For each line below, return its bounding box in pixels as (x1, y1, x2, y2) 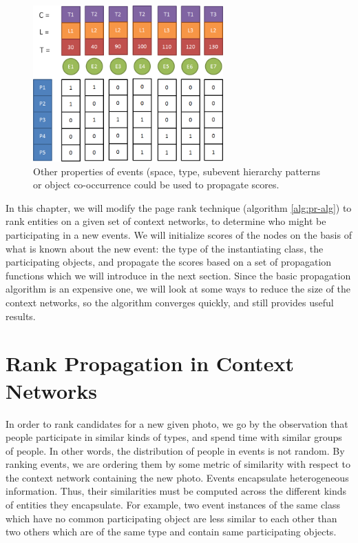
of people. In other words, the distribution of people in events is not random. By (6, 443, 345, 457)
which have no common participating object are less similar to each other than (6, 511, 337, 525)
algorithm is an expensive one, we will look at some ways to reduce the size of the (6, 282, 350, 296)
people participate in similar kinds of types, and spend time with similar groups (6, 430, 342, 444)
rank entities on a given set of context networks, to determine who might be (6, 214, 326, 228)
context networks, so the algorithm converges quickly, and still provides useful (6, 295, 334, 310)
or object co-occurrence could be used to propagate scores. (33, 177, 280, 192)
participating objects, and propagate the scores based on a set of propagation (6, 255, 332, 269)
